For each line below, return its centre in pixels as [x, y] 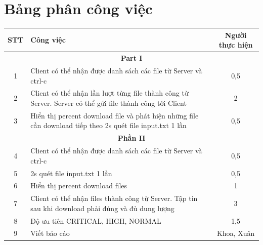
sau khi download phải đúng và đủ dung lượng [102, 208]
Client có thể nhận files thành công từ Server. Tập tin [114, 198]
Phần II [131, 138]
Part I [131, 58]
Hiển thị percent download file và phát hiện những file [115, 115]
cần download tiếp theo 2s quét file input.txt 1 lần [108, 125]
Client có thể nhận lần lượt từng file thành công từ [109, 93]
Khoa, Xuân [236, 233]
